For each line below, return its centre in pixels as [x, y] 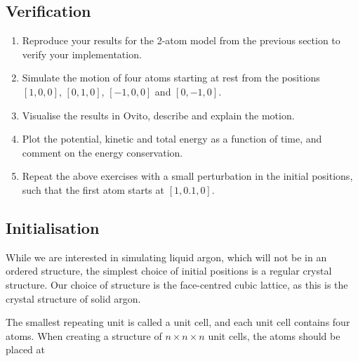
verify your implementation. [82, 54]
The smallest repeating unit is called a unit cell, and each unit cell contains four [178, 322]
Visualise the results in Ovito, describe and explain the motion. [158, 115]
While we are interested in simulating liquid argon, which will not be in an [166, 257]
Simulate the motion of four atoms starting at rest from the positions [171, 78]
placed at [25, 349]
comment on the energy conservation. [102, 152]
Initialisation [53, 227]
